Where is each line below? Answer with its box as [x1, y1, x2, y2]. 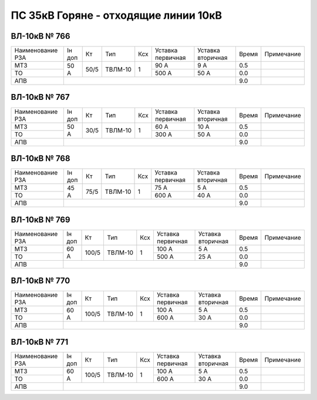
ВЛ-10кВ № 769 [11, 214, 70, 224]
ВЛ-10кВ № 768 [11, 153, 70, 163]
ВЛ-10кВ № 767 [11, 92, 70, 102]
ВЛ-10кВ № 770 [11, 276, 70, 286]
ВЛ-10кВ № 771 [11, 337, 69, 347]
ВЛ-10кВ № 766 [11, 31, 70, 41]
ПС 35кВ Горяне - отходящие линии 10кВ [11, 9, 222, 22]
